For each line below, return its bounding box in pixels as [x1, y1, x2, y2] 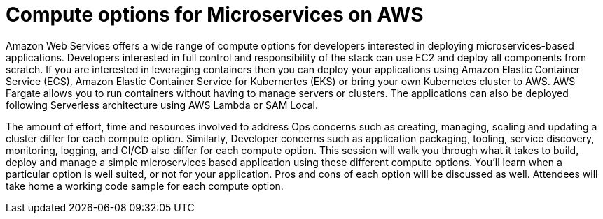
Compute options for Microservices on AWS [6, 3, 424, 27]
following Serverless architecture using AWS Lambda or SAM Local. [6, 98, 319, 111]
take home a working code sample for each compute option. [6, 179, 284, 192]
